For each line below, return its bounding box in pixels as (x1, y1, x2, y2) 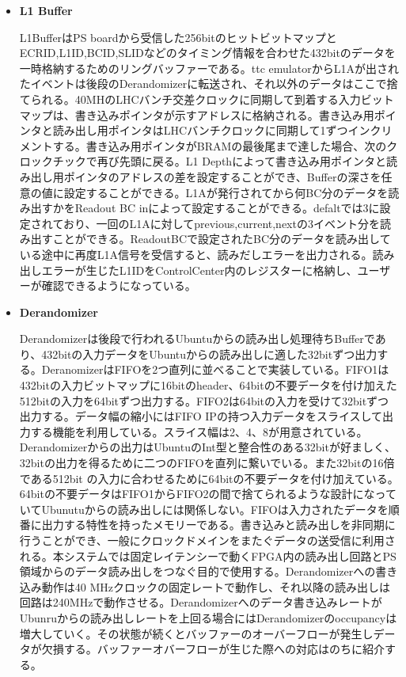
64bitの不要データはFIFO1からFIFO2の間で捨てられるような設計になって (19, 485, 397, 502)
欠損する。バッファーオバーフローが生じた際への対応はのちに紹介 (41, 641, 385, 657)
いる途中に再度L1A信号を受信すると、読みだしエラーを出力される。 (19, 245, 373, 262)
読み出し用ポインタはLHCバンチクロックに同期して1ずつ (52, 122, 348, 139)
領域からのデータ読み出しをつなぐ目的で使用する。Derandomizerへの (19, 563, 376, 580)
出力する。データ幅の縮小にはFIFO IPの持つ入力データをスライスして (19, 408, 383, 424)
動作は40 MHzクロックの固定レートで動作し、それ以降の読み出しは (41, 578, 391, 595)
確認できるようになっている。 (41, 277, 196, 294)
